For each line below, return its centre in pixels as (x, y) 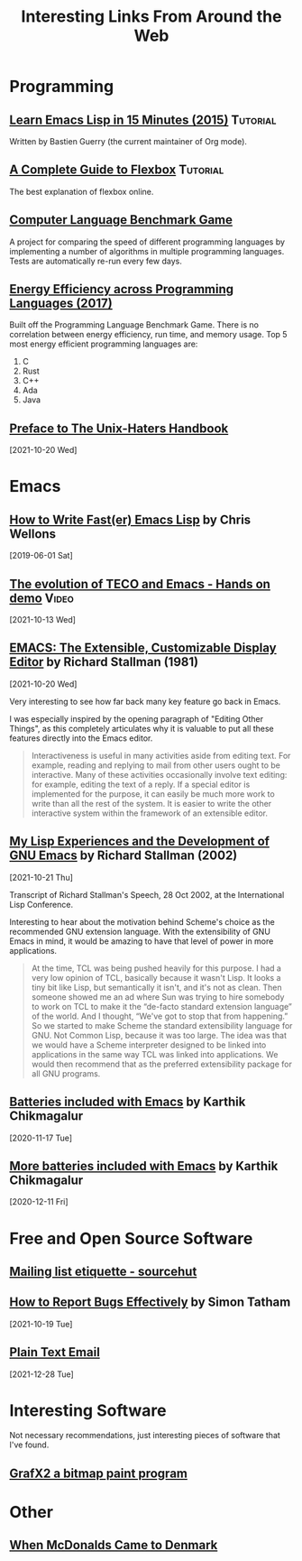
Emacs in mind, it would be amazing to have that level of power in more (142, 941)
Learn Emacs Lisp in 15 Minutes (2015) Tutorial (143, 120)
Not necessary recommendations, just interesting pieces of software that (145, 1436)
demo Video (42, 598)
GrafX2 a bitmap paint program (98, 1473)
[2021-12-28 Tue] (41, 1374)
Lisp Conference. (41, 904)
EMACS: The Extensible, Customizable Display (143, 648)
